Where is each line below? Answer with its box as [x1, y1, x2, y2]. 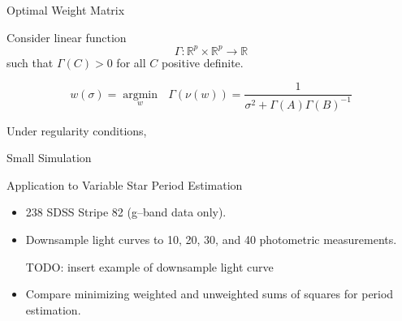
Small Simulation [6, 149, 92, 166]
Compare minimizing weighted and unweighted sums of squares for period [25, 285, 394, 302]
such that [6, 53, 54, 71]
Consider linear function [6, 28, 127, 45]
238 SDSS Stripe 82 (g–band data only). [25, 203, 227, 220]
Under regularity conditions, [6, 122, 147, 139]
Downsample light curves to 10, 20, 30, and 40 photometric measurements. [25, 231, 397, 248]
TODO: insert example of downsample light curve [25, 258, 274, 275]
